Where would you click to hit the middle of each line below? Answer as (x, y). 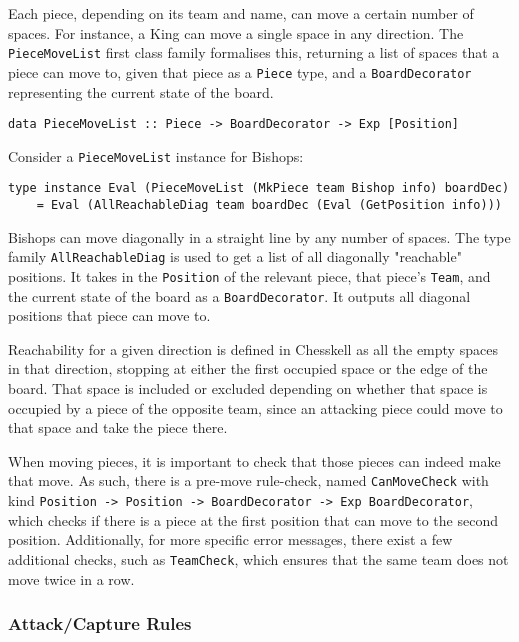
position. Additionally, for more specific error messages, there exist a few (230, 539)
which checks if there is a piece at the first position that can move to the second (253, 519)
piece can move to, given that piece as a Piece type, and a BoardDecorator (240, 71)
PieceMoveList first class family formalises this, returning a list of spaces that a (254, 52)
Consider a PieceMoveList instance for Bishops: (156, 155)
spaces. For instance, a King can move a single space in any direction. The (236, 32)
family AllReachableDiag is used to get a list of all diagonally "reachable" (235, 256)
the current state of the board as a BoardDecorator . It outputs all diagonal (239, 295)
